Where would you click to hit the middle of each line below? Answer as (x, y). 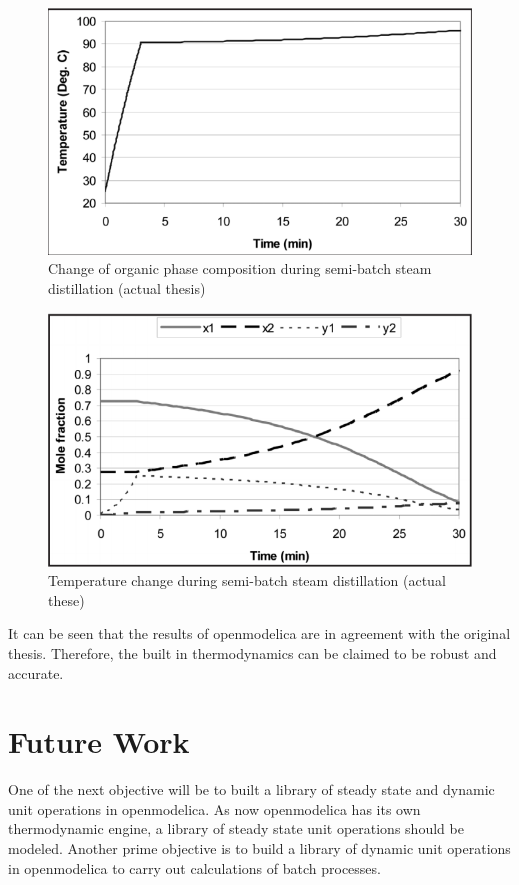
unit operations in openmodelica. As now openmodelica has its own (214, 808)
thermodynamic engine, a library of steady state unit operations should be (236, 828)
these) (66, 599)
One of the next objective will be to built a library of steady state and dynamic (251, 789)
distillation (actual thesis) (127, 287)
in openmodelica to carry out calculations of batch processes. (194, 867)
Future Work (99, 741)
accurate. (36, 672)
